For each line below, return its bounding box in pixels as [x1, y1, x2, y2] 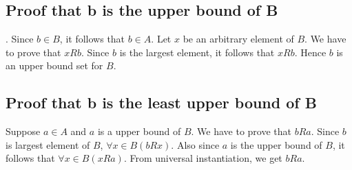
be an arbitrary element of [183, 32, 294, 46]
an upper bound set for [6, 58, 103, 73]
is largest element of [6, 137, 90, 151]
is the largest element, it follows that [119, 45, 275, 59]
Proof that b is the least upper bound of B [6, 92, 317, 113]
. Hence [294, 45, 327, 59]
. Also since [171, 137, 220, 151]
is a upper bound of [97, 124, 181, 138]
